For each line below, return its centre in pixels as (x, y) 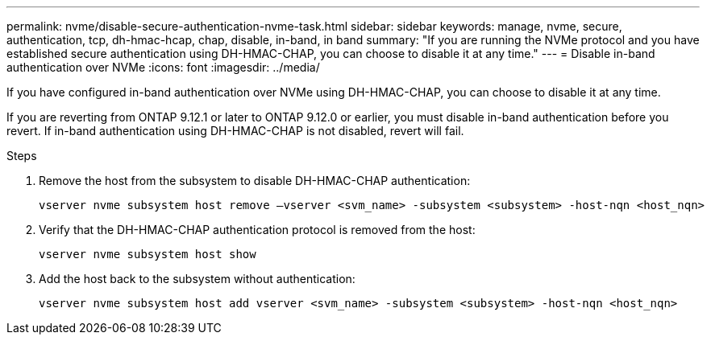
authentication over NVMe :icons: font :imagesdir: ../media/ (163, 67)
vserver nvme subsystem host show (148, 254)
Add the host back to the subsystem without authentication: (197, 279)
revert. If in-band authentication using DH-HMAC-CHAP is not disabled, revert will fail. (235, 131)
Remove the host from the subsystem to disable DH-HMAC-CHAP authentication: (255, 181)
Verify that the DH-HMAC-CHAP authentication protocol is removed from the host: (257, 230)
